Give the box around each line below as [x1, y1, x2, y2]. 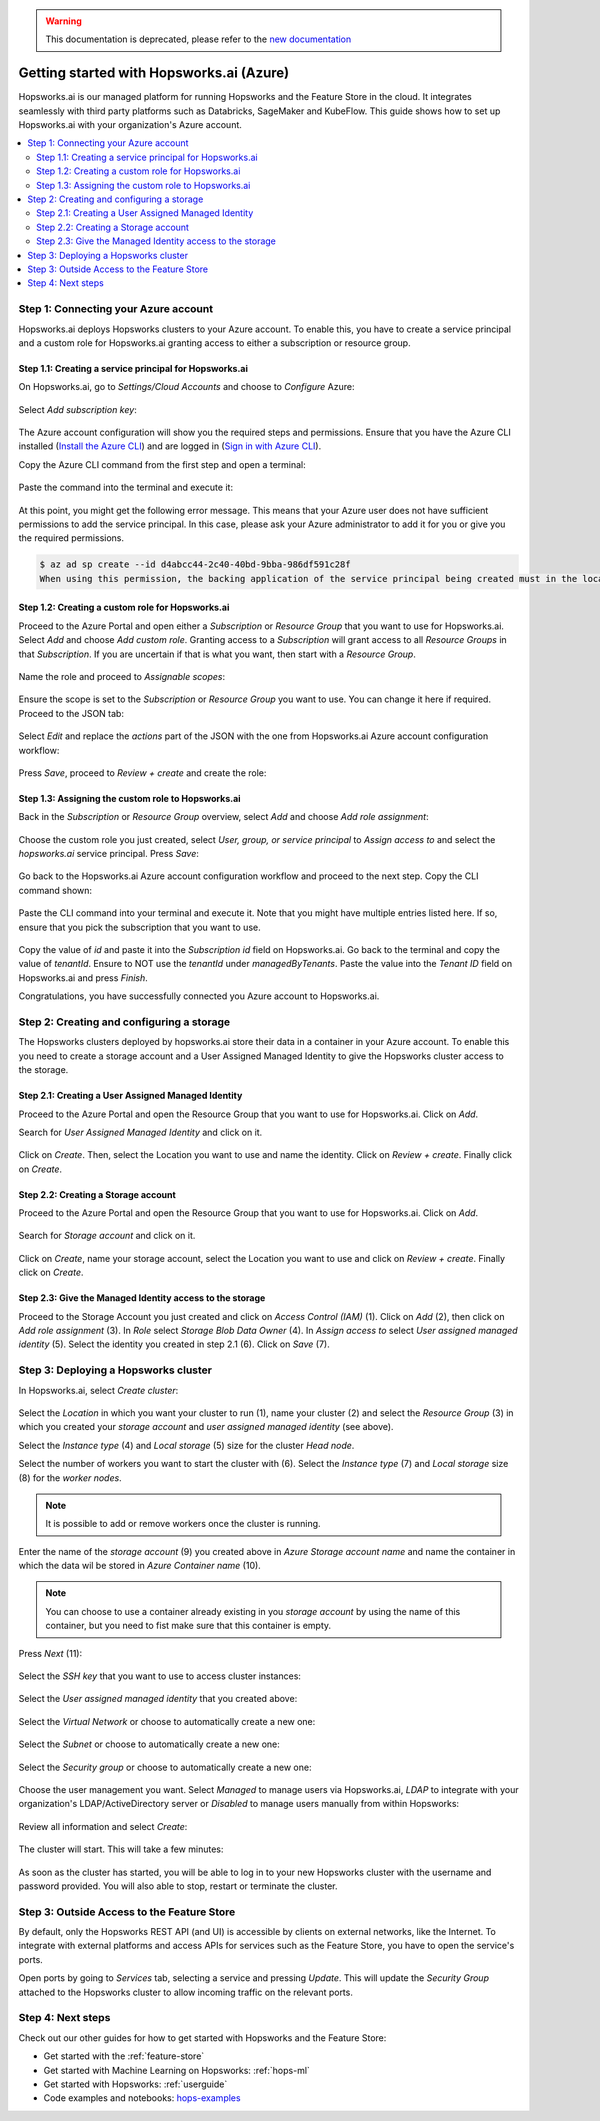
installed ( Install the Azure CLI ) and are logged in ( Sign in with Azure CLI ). [18, 440, 322, 452]
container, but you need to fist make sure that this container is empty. [45, 1620, 332, 1632]
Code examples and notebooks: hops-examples [43, 2092, 241, 2104]
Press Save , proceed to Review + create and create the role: [18, 766, 267, 779]
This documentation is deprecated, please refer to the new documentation [45, 33, 352, 45]
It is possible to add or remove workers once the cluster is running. [45, 1518, 321, 1530]
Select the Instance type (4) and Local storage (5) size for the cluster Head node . [18, 1439, 355, 1451]
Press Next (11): [18, 1647, 83, 1659]
